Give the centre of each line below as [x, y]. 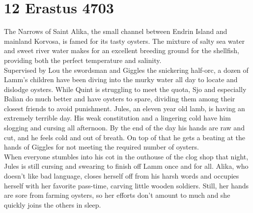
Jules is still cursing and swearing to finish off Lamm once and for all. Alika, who [126, 166]
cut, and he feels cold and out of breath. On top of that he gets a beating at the [125, 137]
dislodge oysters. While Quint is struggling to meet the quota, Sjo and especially [125, 89]
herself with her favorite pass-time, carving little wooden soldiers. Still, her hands [126, 185]
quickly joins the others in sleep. [53, 204]
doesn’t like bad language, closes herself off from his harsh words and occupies [122, 176]
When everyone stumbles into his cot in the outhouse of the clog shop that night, [126, 156]
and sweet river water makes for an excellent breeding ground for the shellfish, [122, 50]
